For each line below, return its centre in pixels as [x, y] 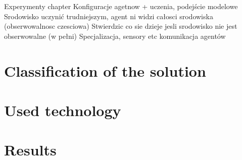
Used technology [63, 110]
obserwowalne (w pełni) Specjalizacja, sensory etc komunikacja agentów [115, 36]
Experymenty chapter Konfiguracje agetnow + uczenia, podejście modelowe [121, 6]
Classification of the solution [105, 70]
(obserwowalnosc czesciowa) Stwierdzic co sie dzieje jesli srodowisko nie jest [121, 26]
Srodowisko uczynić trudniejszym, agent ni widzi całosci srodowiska [109, 16]
